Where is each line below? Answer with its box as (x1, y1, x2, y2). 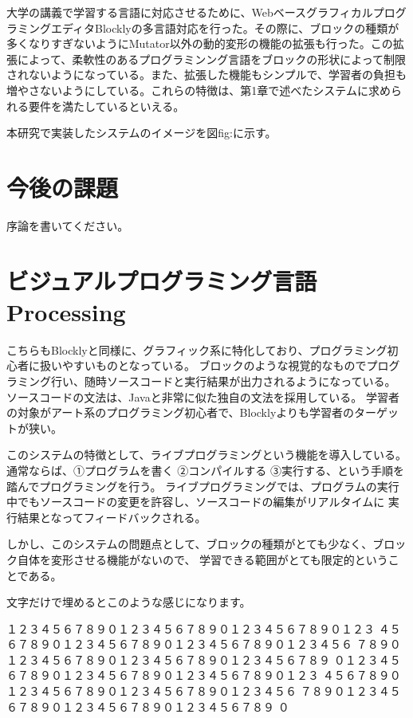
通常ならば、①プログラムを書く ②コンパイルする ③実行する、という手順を (6, 461, 404, 478)
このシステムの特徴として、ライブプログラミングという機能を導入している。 (6, 446, 407, 463)
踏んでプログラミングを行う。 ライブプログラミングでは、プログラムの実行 (6, 477, 399, 494)
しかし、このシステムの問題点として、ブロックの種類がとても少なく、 (6, 536, 373, 552)
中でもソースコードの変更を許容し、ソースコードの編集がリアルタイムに (6, 493, 385, 510)
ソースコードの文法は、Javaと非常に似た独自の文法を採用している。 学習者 (6, 388, 399, 405)
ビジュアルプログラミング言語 (6, 264, 317, 296)
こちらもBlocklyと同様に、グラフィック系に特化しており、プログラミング (6, 341, 387, 358)
